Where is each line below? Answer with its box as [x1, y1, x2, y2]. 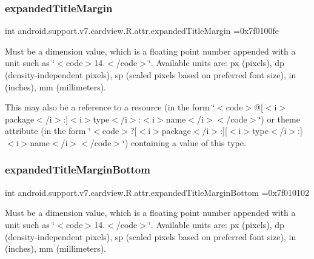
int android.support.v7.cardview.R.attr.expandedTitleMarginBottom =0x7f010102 [5, 186, 310, 198]
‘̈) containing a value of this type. [122, 136, 246, 149]
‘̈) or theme [258, 112, 300, 125]
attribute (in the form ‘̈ [5, 124, 92, 137]
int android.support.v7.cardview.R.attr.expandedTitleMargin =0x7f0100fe [5, 24, 279, 37]
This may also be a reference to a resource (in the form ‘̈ [5, 101, 215, 113]
